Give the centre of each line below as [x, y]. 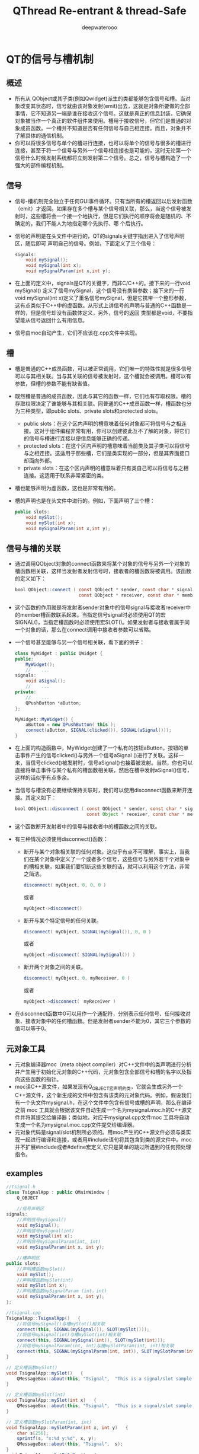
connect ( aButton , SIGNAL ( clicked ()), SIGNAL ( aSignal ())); [99, 731]
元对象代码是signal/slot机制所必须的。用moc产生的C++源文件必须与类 [100, 1132]
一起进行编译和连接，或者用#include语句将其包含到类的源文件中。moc [106, 1139]
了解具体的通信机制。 [41, 135]
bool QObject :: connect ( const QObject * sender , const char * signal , [105, 590]
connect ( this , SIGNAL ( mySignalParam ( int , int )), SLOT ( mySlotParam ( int [106, 1351]
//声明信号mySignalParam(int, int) [59, 1242]
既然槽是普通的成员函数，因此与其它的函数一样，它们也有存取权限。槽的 [103, 396]
